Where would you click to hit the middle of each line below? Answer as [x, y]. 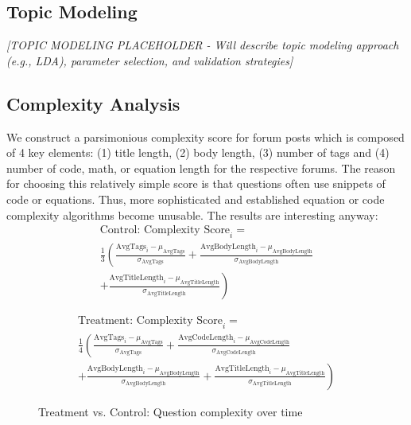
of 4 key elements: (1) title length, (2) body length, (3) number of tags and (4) [198, 152]
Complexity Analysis [93, 103]
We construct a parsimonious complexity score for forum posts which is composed [205, 136]
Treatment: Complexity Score [150, 321]
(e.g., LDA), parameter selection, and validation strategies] [150, 60]
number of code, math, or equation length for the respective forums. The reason [201, 168]
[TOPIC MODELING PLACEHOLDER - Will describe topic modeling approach [203, 45]
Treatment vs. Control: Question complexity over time [171, 411]
